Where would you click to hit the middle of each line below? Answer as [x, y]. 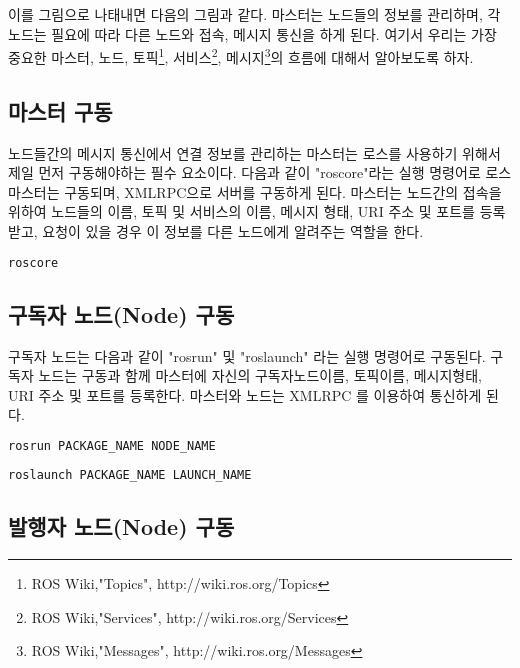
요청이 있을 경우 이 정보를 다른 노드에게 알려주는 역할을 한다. [233, 231]
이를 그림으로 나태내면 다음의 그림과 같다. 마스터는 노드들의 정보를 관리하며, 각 [254, 14]
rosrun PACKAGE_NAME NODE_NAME [112, 446]
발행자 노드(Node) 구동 [121, 526]
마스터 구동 [60, 110]
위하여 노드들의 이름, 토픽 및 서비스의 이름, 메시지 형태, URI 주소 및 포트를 [241, 211]
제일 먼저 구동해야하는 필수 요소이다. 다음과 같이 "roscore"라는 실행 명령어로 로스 [260, 172]
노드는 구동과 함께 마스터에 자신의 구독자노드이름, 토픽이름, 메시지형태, [260, 375]
